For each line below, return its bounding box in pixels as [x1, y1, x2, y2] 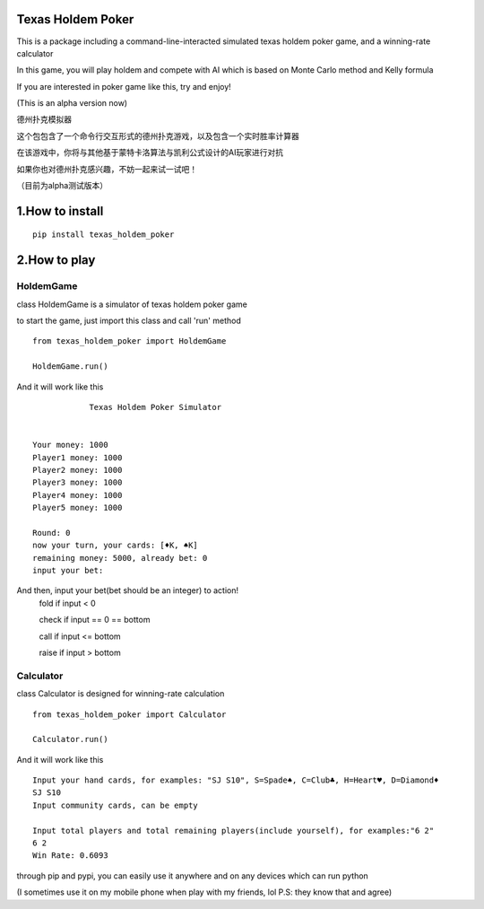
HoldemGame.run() [32, 362, 108, 371]
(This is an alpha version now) [16, 98, 128, 109]
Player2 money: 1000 [32, 465, 123, 475]
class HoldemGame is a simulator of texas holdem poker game [16, 299, 248, 310]
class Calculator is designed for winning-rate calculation [16, 688, 225, 699]
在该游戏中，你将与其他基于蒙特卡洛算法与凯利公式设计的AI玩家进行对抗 [16, 147, 284, 158]
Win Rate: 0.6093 [32, 851, 108, 861]
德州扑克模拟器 [16, 114, 72, 125]
